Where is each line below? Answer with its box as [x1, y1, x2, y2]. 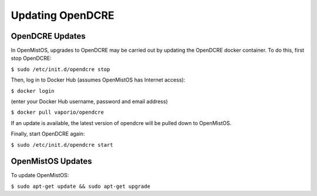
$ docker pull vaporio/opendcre [11, 109, 104, 116]
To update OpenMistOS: [11, 172, 69, 179]
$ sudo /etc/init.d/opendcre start [11, 141, 114, 148]
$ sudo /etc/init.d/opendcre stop [11, 66, 110, 73]
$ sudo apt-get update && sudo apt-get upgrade [11, 183, 151, 190]
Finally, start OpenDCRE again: [11, 130, 85, 137]
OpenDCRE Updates [11, 31, 86, 41]
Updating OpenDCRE [11, 9, 114, 22]
